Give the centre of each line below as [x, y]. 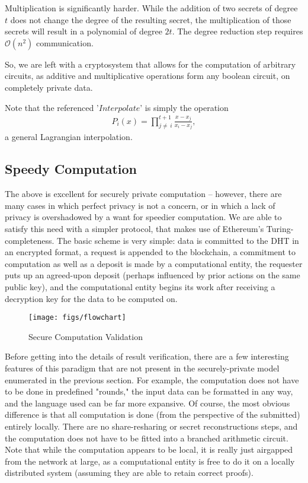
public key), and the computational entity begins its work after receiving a [140, 287]
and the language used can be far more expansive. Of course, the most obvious [147, 403]
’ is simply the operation [184, 107]
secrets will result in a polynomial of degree [84, 31]
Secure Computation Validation [86, 336]
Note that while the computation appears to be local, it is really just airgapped [149, 449]
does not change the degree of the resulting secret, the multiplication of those [151, 19]
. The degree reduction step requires [238, 31]
